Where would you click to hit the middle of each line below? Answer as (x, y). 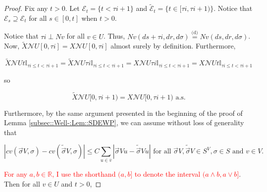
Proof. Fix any (26, 8)
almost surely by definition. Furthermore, (173, 46)
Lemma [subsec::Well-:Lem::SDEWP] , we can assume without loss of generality (124, 122)
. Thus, (114, 36)
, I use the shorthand (84, 174)
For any (16, 174)
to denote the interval (167, 174)
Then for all (22, 183)
